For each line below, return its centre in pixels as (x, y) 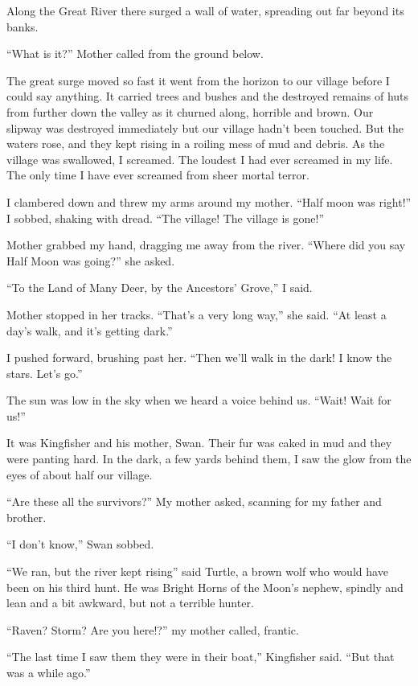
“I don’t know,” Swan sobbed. (80, 544)
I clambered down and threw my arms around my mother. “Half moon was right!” (209, 201)
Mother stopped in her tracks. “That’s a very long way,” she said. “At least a (197, 314)
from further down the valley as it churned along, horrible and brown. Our (190, 111)
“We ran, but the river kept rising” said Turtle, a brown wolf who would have (197, 571)
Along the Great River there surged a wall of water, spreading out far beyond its (205, 10)
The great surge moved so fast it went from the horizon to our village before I (198, 80)
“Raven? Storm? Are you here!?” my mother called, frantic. (153, 629)
